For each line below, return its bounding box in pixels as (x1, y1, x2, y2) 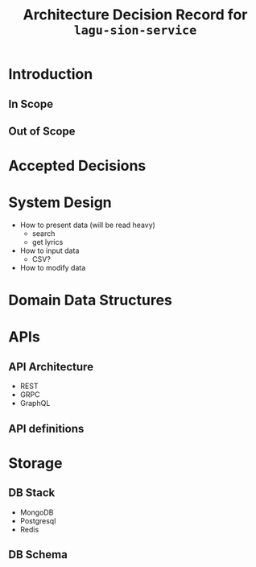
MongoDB (19, 507, 54, 517)
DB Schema (8, 548, 68, 561)
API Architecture (8, 360, 94, 374)
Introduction (8, 65, 93, 84)
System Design (8, 193, 113, 212)
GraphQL (19, 399, 51, 408)
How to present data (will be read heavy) (19, 220, 155, 230)
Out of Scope (8, 124, 76, 138)
